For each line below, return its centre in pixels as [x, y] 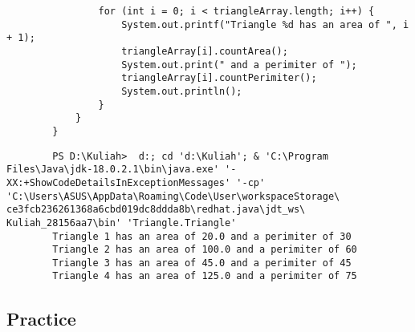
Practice [41, 318]
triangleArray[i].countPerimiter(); [219, 78]
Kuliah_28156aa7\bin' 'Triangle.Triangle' [122, 223]
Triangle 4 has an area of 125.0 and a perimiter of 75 [205, 276]
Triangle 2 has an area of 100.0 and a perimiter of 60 [205, 250]
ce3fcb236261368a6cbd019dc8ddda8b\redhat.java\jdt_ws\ [156, 210]
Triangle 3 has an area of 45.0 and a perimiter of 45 [202, 263]
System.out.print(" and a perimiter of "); [239, 65]
